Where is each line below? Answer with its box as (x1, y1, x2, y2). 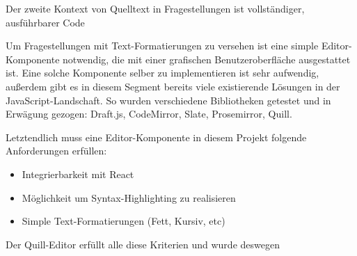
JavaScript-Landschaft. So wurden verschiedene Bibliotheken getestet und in (6, 93, 331, 107)
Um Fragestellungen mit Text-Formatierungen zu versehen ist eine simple (6, 38, 319, 53)
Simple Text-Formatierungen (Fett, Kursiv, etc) (22, 214, 225, 228)
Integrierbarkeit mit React (22, 166, 134, 181)
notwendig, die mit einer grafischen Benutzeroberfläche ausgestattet (63, 51, 351, 66)
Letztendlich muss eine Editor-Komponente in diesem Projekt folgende (6, 129, 307, 144)
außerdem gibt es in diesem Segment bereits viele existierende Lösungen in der (6, 79, 340, 93)
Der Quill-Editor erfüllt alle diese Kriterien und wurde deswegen (6, 237, 280, 251)
